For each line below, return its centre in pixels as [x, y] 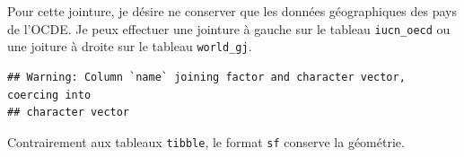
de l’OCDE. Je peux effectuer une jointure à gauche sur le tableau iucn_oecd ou [229, 28]
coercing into [49, 95]
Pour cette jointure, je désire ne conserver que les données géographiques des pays [232, 11]
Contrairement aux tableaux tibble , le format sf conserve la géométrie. [206, 141]
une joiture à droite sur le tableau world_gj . [130, 46]
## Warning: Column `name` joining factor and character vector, [206, 77]
